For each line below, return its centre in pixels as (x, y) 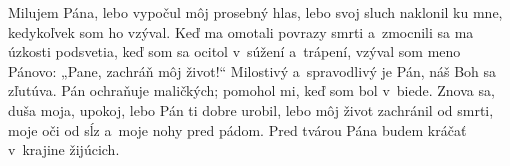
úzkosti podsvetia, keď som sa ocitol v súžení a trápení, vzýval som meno (234, 51)
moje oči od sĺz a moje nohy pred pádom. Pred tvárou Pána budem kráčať (237, 129)
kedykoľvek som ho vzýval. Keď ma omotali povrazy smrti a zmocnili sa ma (241, 31)
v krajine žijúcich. (64, 149)
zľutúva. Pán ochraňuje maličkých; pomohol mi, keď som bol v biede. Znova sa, (251, 90)
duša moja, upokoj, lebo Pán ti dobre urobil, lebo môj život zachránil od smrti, (251, 109)
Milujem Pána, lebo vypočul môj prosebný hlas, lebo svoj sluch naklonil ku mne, (255, 12)
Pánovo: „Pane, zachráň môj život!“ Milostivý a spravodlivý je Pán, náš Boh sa (252, 70)
